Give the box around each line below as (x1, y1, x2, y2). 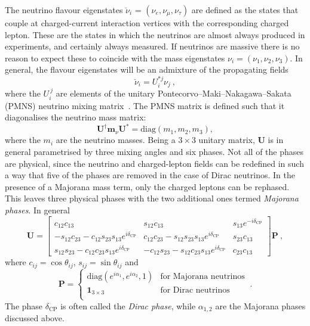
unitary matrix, (198, 133, 255, 146)
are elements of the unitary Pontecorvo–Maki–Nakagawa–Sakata (56, 87, 291, 100)
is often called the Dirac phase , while (60, 299, 196, 312)
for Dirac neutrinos (160, 285, 230, 294)
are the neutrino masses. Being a (56, 133, 176, 146)
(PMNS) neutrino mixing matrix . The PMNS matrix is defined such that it (5, 99, 285, 111)
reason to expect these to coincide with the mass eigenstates (5, 51, 225, 64)
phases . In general (5, 203, 70, 216)
